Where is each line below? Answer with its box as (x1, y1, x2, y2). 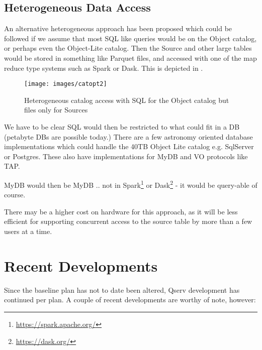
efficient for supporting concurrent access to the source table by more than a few (4, 216, 252, 226)
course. (4, 189, 26, 200)
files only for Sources (24, 104, 88, 115)
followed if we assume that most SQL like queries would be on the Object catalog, (4, 33, 257, 43)
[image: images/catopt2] (24, 80, 107, 88)
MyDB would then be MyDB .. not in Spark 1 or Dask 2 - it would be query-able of (4, 178, 257, 190)
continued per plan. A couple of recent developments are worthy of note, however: (4, 294, 256, 305)
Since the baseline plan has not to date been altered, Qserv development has (4, 284, 240, 295)
